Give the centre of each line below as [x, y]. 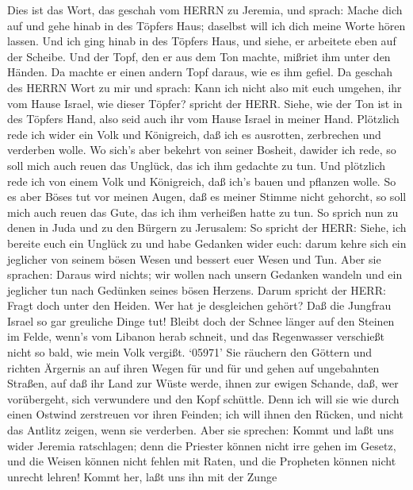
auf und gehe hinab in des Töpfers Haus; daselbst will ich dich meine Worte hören [206, 25]
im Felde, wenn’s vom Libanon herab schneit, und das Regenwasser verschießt [196, 336]
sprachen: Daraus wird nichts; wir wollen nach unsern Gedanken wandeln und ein [205, 274]
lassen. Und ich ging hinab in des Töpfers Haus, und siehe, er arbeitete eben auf [202, 41]
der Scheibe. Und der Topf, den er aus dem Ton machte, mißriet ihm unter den [199, 56]
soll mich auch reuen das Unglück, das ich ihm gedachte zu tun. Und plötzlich [197, 165]
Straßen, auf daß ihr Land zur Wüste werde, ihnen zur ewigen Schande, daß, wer [203, 383]
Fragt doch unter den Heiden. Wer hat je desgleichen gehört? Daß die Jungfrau [199, 305]
